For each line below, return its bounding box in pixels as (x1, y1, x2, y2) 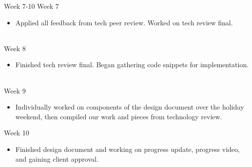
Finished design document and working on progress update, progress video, (15, 144, 240, 154)
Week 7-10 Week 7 (4, 1, 59, 11)
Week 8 (4, 43, 26, 53)
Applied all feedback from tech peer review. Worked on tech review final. (15, 17, 233, 27)
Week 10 (4, 128, 29, 138)
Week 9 (4, 85, 26, 95)
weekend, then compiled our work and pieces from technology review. (15, 111, 222, 121)
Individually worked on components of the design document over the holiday (15, 102, 244, 112)
